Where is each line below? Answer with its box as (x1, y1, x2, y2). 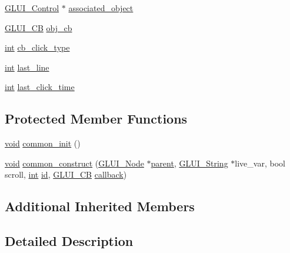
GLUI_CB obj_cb (5, 21, 72, 34)
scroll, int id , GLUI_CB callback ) (5, 168, 127, 181)
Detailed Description (5, 232, 134, 250)
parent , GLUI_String (151, 157, 228, 169)
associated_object (68, 2, 134, 14)
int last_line (5, 61, 49, 73)
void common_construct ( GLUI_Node (5, 157, 144, 169)
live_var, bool (235, 157, 285, 169)
